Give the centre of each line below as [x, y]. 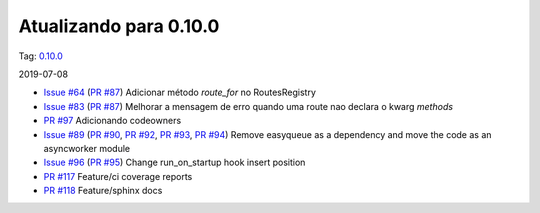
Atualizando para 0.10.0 [119, 26]
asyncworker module [87, 148]
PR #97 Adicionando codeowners [112, 121]
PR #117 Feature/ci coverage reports [118, 176]
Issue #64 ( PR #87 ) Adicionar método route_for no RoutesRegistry [180, 92]
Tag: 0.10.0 [41, 56]
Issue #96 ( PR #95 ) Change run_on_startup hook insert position [174, 162]
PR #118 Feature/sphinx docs [103, 191]
